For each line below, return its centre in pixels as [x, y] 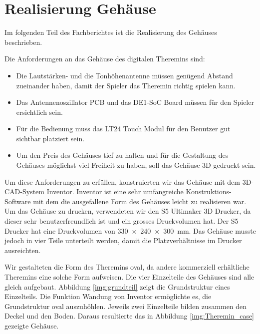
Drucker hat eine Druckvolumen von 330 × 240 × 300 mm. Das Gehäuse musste [130, 230]
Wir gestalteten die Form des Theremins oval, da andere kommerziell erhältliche [127, 267]
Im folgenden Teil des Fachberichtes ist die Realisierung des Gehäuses [111, 32]
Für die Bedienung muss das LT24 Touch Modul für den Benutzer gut [123, 129]
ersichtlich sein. [39, 112]
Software [18, 201]
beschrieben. [23, 42]
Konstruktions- [209, 191]
